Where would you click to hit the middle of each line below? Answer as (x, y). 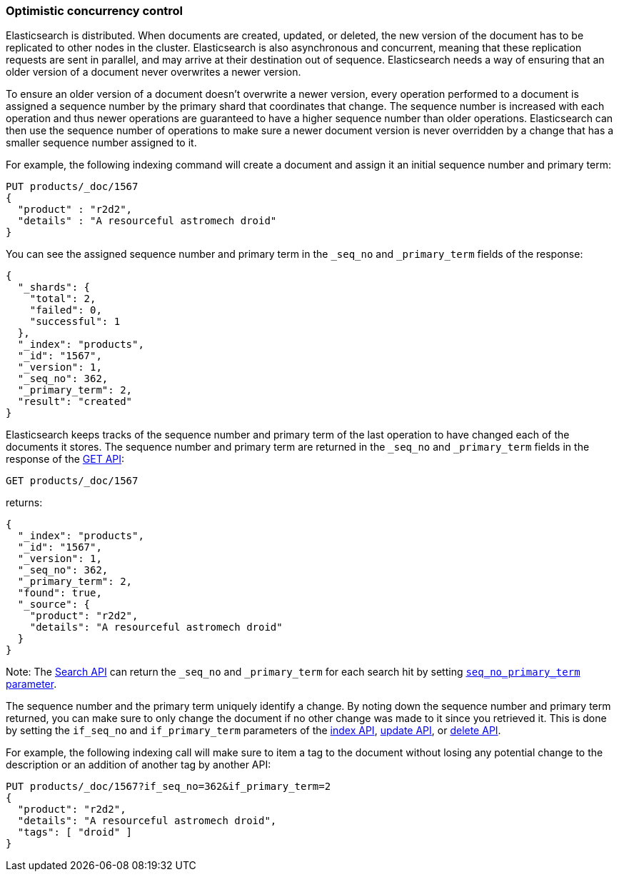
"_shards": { (54, 287)
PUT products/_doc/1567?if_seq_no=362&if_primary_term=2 (168, 787)
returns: (24, 503)
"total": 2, (63, 299)
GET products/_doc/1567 (72, 481)
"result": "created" (75, 402)
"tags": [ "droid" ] (75, 832)
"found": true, (60, 593)
